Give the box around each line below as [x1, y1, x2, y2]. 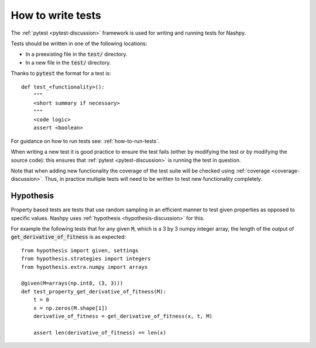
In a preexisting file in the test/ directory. [25, 50, 128, 58]
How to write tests [11, 9, 102, 22]
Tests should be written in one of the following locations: [11, 40, 147, 47]
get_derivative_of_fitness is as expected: [11, 234, 126, 241]
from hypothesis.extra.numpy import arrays [21, 263, 148, 270]
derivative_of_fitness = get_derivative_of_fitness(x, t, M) [33, 313, 213, 319]
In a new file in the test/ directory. [25, 59, 111, 66]
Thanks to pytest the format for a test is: [11, 70, 111, 77]
